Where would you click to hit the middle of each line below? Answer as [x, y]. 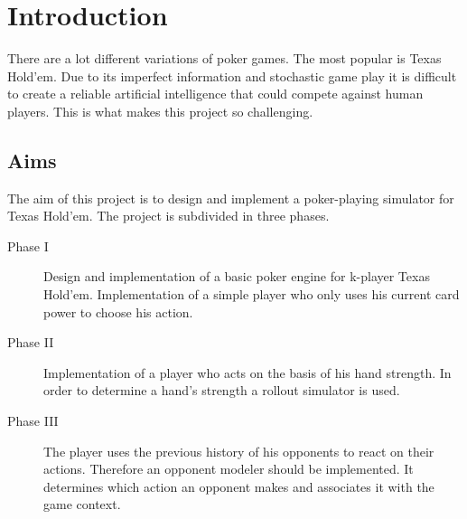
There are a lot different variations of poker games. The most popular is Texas [224, 58]
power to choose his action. [118, 311]
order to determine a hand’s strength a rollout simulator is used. [222, 390]
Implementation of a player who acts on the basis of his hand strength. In [248, 372]
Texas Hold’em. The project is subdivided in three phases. [168, 216]
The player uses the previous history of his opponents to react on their [239, 451]
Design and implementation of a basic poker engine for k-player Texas [237, 276]
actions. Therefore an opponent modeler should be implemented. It [229, 469]
